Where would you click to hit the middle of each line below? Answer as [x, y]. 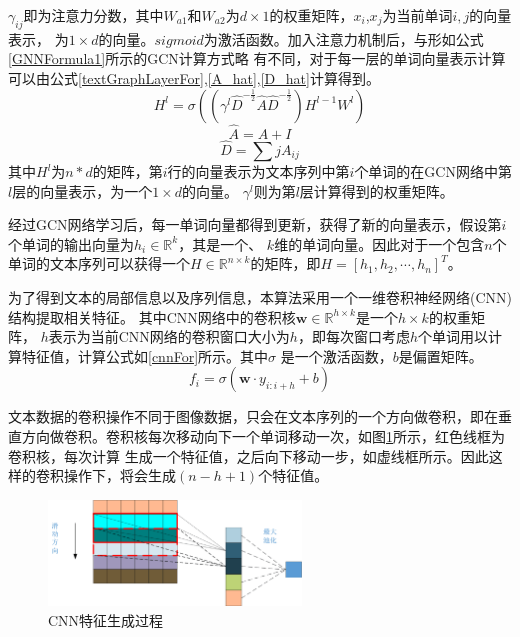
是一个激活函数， [336, 355]
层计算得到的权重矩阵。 [376, 190]
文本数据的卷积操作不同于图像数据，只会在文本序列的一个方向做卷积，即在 [253, 416]
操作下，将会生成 [119, 475]
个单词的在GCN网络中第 [433, 171]
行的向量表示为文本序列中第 [258, 171]
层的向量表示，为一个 [82, 190]
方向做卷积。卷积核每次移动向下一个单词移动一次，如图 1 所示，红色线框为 [263, 435]
